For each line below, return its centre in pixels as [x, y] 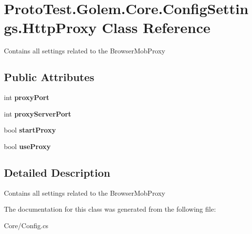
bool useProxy [28, 146]
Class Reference [156, 27]
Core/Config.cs [26, 225]
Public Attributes [49, 77]
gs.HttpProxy [50, 27]
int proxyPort [27, 97]
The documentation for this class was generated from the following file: [110, 209]
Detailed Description [57, 172]
